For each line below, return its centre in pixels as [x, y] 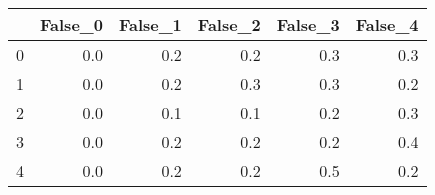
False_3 [308, 24]
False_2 [229, 24]
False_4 [387, 24]
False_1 [150, 24]
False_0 [71, 24]
